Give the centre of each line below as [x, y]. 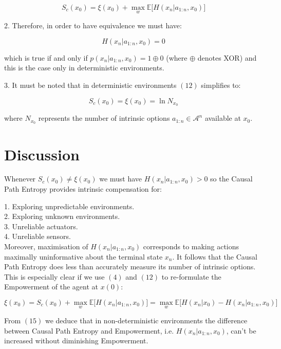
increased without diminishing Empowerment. [76, 341]
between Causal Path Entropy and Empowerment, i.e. [89, 330]
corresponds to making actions [191, 246]
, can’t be [241, 330]
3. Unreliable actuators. [41, 226]
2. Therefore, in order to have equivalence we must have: [93, 25]
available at [223, 118]
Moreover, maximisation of [46, 246]
